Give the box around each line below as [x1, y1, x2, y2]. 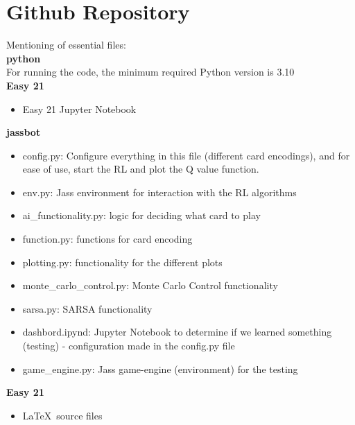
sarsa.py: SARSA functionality [22, 301, 153, 315]
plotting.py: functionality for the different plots [22, 254, 223, 269]
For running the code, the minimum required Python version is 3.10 [6, 64, 295, 79]
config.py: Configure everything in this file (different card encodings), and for [22, 148, 350, 162]
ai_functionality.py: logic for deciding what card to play [22, 208, 261, 223]
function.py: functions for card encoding [22, 232, 193, 246]
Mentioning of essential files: [6, 37, 126, 52]
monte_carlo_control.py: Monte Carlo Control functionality [22, 278, 278, 293]
